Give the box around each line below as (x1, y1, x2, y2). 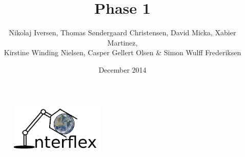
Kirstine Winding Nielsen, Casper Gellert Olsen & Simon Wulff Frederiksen (4, 47, 241, 58)
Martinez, (107, 37, 138, 48)
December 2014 (98, 64, 147, 75)
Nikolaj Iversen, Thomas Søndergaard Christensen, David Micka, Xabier (9, 27, 236, 38)
